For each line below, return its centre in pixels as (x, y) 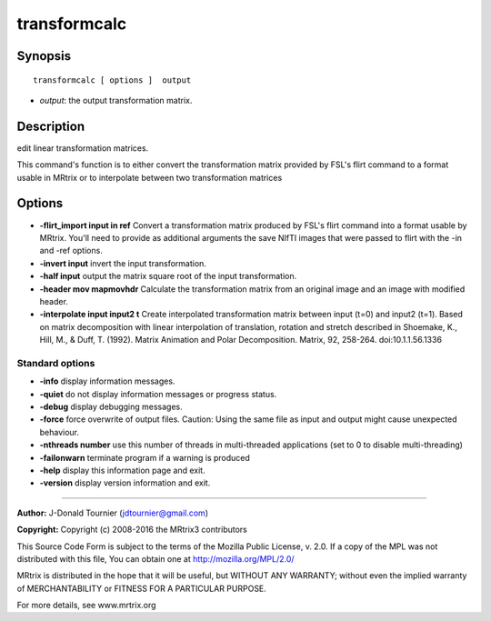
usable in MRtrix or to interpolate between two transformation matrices (150, 177)
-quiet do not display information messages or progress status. (158, 394)
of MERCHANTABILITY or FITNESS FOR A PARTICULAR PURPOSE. (142, 588)
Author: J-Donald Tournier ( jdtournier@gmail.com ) (113, 513)
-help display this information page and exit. (122, 470)
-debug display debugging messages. (111, 406)
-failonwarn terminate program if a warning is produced (145, 457)
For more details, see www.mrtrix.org (86, 606)
